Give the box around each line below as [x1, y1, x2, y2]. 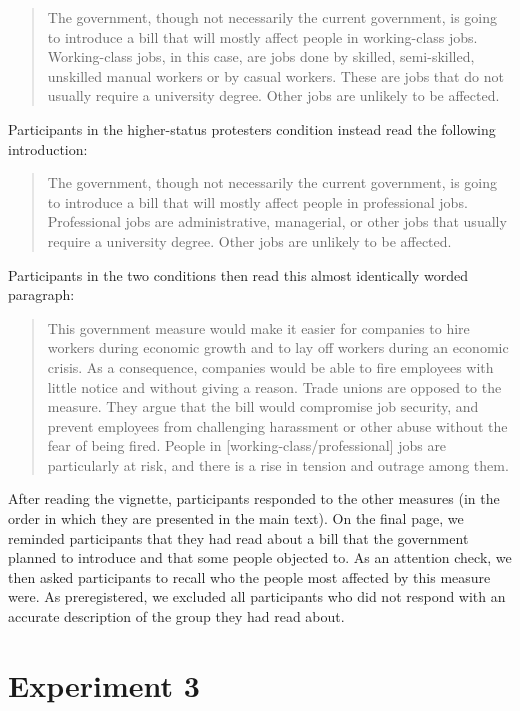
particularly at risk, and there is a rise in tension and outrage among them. [47, 454, 509, 475]
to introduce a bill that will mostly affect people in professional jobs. [47, 191, 468, 212]
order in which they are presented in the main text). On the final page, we [8, 508, 464, 529]
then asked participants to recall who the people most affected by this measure [8, 566, 491, 587]
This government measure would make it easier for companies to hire [47, 317, 470, 338]
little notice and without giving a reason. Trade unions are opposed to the [47, 376, 502, 397]
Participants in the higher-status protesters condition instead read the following [8, 118, 496, 139]
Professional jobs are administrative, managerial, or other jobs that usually [47, 211, 507, 232]
